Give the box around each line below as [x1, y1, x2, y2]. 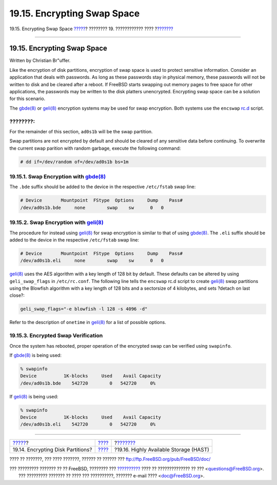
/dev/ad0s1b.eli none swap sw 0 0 [20, 258, 164, 264]
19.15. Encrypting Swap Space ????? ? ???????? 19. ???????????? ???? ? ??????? [9, 26, 174, 32]
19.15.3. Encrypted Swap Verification [9, 332, 103, 339]
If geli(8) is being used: [9, 393, 58, 399]
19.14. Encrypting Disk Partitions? [12, 446, 92, 453]
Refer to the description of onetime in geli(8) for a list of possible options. [9, 319, 166, 326]
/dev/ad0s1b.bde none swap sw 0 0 [20, 205, 164, 210]
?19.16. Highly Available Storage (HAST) [114, 446, 210, 453]
